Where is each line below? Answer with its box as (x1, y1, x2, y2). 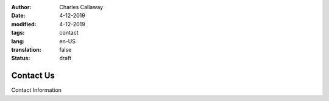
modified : (11, 20, 37, 27)
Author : (11, 4, 32, 10)
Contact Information (11, 86, 62, 94)
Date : (11, 12, 26, 19)
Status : (11, 55, 30, 62)
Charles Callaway (59, 4, 104, 10)
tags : (11, 29, 25, 37)
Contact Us (11, 71, 55, 81)
